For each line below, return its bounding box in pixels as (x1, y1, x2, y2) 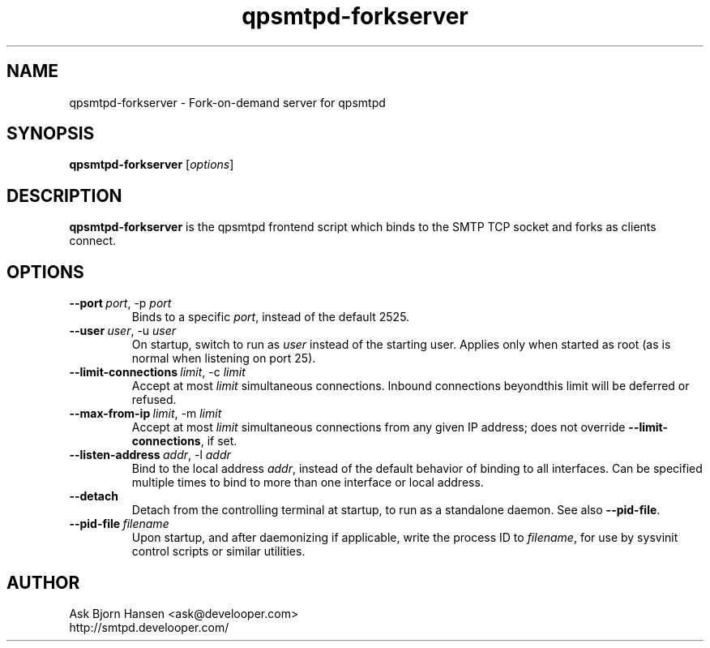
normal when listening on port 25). (131, 351, 316, 366)
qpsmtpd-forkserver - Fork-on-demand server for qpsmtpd (69, 95, 386, 109)
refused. (131, 393, 177, 407)
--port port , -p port (69, 296, 172, 311)
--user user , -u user (69, 324, 177, 338)
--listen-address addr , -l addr (69, 448, 231, 462)
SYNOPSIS (6, 123, 95, 144)
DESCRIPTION (6, 185, 122, 206)
